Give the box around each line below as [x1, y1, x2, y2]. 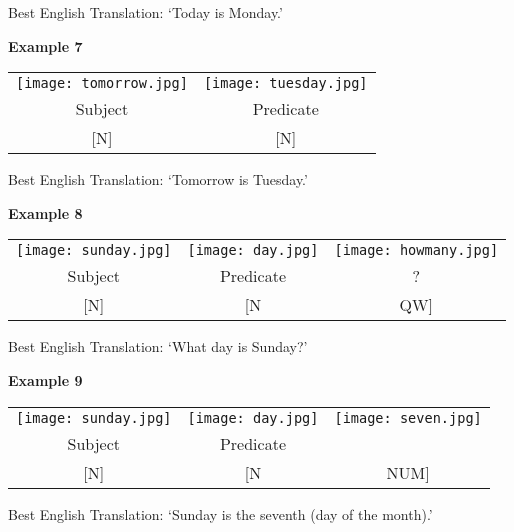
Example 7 [8, 35, 83, 56]
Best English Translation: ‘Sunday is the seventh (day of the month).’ [8, 503, 433, 524]
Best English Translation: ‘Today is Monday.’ [8, 2, 283, 22]
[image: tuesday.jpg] [203, 75, 368, 92]
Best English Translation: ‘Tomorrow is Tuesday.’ [8, 169, 308, 190]
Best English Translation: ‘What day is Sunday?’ [8, 336, 308, 357]
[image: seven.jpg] [334, 409, 482, 426]
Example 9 [8, 369, 83, 390]
